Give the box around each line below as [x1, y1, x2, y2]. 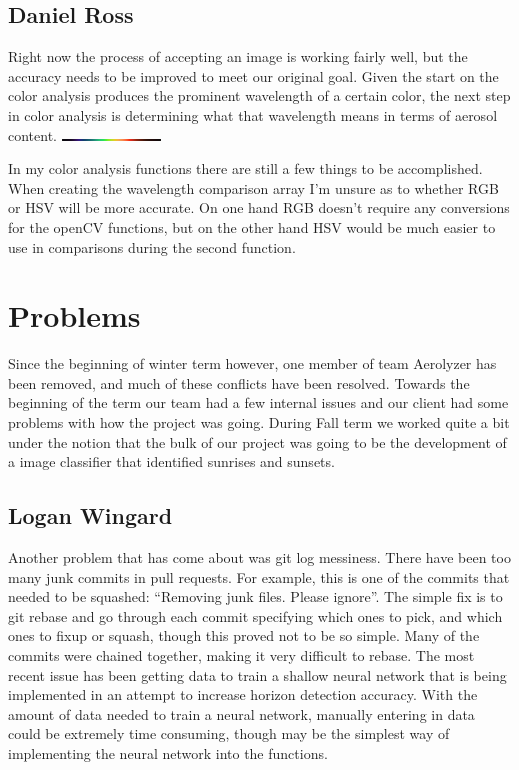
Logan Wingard [8, 500, 173, 531]
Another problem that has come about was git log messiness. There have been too [8, 547, 511, 568]
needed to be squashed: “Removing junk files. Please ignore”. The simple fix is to [8, 586, 503, 607]
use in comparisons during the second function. [8, 236, 296, 257]
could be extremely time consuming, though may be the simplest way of [8, 723, 450, 744]
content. [8, 124, 57, 145]
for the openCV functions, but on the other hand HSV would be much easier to [8, 216, 496, 237]
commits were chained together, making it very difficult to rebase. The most [8, 645, 475, 665]
